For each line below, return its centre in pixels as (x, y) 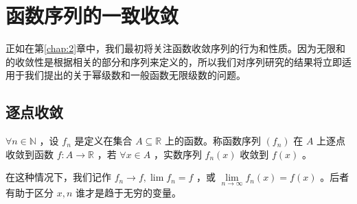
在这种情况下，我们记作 (58, 177)
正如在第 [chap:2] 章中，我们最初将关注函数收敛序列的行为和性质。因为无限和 (176, 48)
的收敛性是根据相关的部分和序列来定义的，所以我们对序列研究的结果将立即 (174, 61)
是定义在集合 (103, 141)
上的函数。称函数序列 (212, 141)
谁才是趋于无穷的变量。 (128, 192)
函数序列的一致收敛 (92, 15)
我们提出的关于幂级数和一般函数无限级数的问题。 (135, 75)
